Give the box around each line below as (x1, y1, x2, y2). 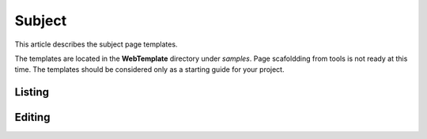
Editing (14, 111, 51, 124)
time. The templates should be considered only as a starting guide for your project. (14, 65, 285, 74)
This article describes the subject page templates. (14, 39, 178, 49)
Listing (14, 85, 50, 99)
